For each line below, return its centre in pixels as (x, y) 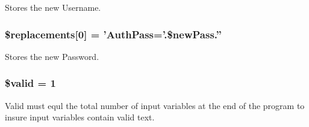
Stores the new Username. (53, 7)
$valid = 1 (30, 83)
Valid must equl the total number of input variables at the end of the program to (155, 105)
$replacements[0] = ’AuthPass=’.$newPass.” (113, 34)
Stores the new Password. (52, 56)
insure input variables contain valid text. (80, 117)
